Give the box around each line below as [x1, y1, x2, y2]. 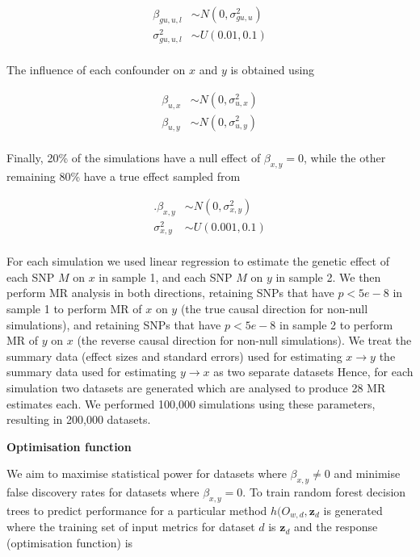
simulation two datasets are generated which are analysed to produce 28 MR [6, 379, 386, 396]
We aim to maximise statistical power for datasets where [6, 465, 287, 482]
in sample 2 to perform [279, 316, 393, 333]
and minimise [334, 465, 401, 482]
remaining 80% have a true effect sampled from [6, 168, 241, 185]
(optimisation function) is [6, 534, 133, 551]
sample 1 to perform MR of [6, 300, 142, 316]
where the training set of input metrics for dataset [6, 518, 255, 535]
